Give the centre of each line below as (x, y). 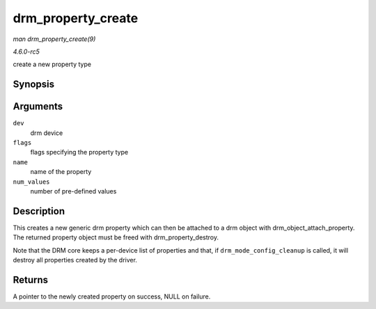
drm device (47, 133)
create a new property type (52, 64)
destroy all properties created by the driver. (75, 260)
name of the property (61, 172)
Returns (31, 279)
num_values (31, 182)
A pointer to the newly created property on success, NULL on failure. (112, 296)
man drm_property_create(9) (54, 39)
